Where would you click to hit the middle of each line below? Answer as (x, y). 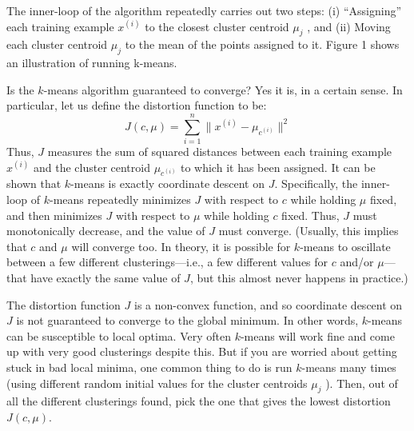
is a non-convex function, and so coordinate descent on (268, 304)
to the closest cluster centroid (217, 26)
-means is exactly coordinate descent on (168, 184)
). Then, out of (362, 383)
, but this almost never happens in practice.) (299, 278)
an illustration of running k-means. (92, 63)
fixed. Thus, (310, 215)
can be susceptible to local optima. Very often (119, 335)
